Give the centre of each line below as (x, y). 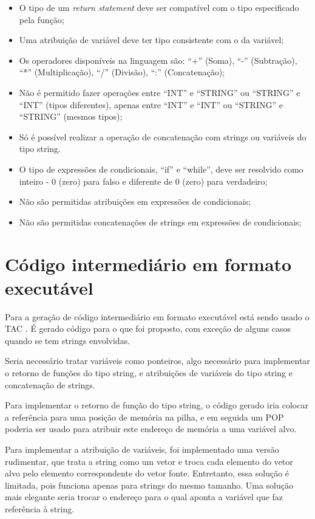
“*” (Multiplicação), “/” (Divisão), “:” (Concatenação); (122, 72)
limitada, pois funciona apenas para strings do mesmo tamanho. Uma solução (149, 485)
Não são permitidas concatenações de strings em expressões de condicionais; (160, 222)
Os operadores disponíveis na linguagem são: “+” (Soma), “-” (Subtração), (158, 60)
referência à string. (40, 508)
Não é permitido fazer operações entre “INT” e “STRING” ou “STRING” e (160, 92)
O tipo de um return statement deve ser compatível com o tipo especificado (159, 7)
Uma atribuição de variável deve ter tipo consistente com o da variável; (151, 40)
